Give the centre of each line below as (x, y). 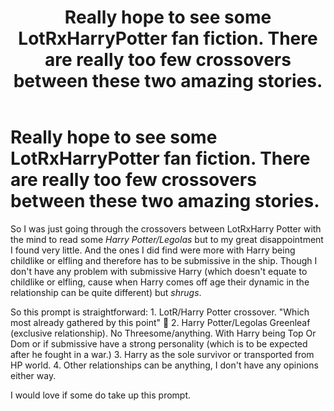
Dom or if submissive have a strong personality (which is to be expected (159, 343)
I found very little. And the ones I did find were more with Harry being (153, 250)
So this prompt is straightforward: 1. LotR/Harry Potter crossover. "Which (160, 312)
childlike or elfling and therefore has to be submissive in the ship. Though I (164, 260)
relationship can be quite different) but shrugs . (106, 292)
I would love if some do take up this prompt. (101, 395)
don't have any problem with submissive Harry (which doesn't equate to (159, 271)
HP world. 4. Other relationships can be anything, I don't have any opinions (164, 365)
